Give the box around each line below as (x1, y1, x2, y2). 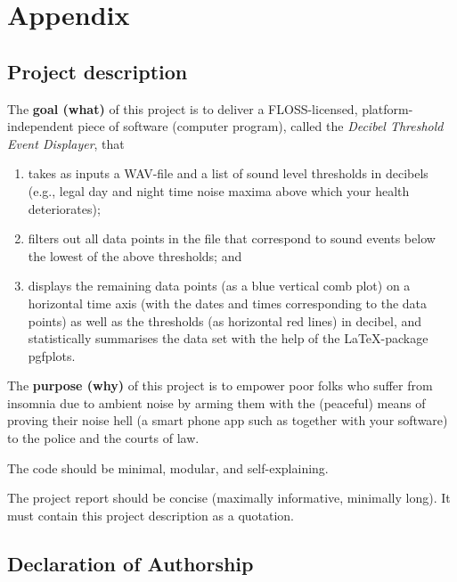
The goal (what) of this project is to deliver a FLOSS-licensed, (7, 99, 358, 118)
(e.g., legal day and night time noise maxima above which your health (28, 181, 410, 200)
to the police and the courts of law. (7, 429, 200, 447)
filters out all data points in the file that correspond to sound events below (28, 229, 436, 248)
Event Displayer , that (7, 134, 125, 152)
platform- (362, 99, 413, 118)
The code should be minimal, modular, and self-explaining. (7, 458, 329, 477)
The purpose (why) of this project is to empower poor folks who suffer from (7, 376, 433, 395)
